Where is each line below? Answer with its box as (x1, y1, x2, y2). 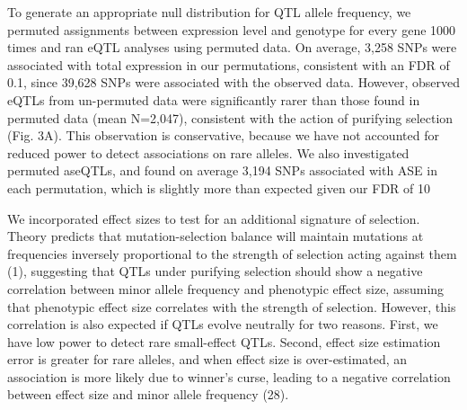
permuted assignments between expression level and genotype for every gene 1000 (7, 20, 456, 39)
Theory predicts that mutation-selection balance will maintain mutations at (7, 227, 424, 245)
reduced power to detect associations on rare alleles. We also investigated (7, 143, 410, 162)
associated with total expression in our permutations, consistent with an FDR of (7, 55, 450, 74)
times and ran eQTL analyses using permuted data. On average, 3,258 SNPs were (7, 38, 457, 57)
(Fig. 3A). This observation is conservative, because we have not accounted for (7, 126, 439, 145)
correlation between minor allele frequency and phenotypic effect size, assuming (7, 279, 445, 298)
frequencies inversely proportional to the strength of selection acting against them (7, 244, 457, 263)
